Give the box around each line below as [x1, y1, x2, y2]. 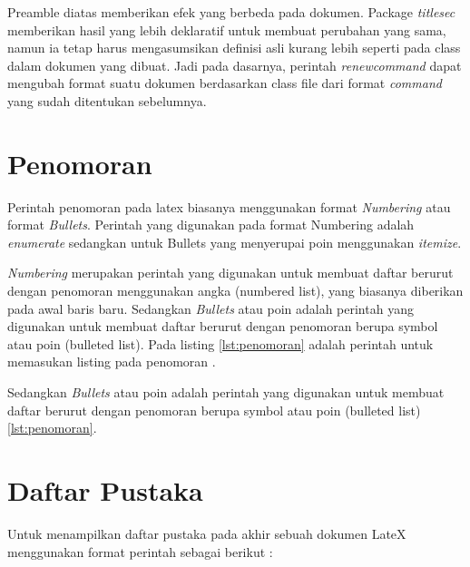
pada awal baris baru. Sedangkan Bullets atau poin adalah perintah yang [7, 298, 414, 318]
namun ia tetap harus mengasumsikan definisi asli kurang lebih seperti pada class [7, 38, 461, 57]
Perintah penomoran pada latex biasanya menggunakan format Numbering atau [7, 197, 451, 216]
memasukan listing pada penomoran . [7, 352, 216, 371]
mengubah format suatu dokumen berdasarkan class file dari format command [7, 73, 442, 93]
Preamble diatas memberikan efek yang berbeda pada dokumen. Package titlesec [7, 3, 455, 21]
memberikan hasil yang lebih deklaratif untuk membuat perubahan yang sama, [7, 20, 446, 39]
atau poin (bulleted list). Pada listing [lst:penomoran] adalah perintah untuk [7, 334, 434, 353]
